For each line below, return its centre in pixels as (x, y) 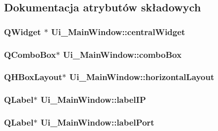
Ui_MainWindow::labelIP (93, 100)
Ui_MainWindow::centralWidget (118, 31)
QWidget (23, 31)
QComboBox (30, 54)
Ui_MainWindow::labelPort (97, 122)
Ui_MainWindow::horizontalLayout (142, 77)
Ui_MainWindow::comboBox (122, 54)
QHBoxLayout (33, 77)
